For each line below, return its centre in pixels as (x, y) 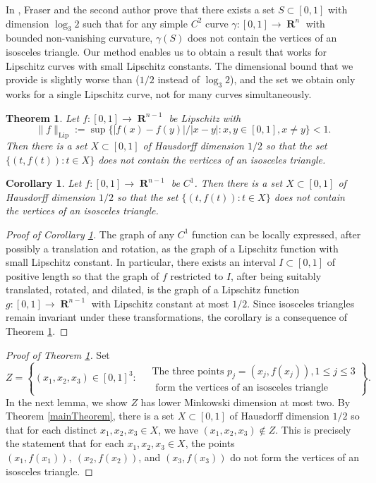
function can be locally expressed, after (277, 234)
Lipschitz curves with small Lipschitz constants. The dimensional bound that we (180, 65)
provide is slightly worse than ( (73, 79)
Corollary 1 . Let (44, 183)
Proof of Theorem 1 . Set (58, 354)
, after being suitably (276, 275)
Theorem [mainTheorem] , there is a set (90, 416)
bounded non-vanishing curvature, (79, 38)
